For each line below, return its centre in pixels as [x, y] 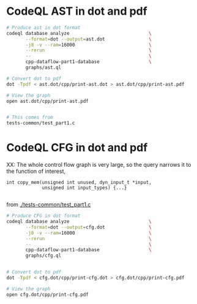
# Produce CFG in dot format [43, 216]
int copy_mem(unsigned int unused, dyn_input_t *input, [79, 183]
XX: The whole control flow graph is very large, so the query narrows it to [99, 165]
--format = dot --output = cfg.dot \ [88, 227]
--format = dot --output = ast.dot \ [88, 39]
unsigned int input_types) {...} [84, 188]
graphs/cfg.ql [43, 256]
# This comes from [30, 118]
